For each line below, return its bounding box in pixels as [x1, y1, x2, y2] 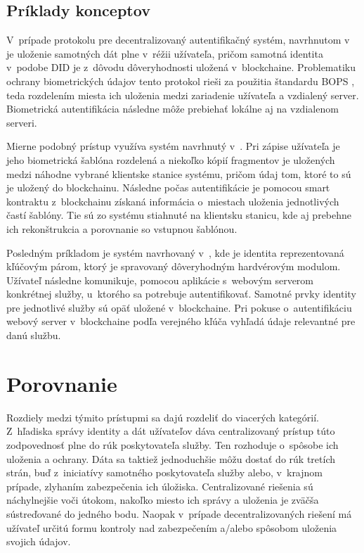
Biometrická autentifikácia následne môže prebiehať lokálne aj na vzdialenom [6, 101, 339, 116]
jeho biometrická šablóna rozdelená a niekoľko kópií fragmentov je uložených [6, 152, 335, 167]
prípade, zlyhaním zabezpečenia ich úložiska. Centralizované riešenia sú [6, 478, 313, 493]
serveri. [6, 115, 37, 129]
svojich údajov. [6, 534, 71, 549]
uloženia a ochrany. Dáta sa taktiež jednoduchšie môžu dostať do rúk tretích [6, 451, 335, 466]
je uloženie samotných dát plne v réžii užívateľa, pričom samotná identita [6, 46, 323, 61]
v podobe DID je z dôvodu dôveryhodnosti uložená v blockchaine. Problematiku [6, 60, 356, 75]
